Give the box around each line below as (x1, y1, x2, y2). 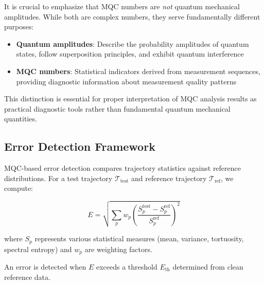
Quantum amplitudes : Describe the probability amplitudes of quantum (16, 38, 249, 49)
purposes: (4, 21, 34, 32)
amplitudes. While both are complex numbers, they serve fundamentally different (4, 11, 260, 22)
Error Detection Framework (4, 138, 155, 154)
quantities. (4, 113, 37, 124)
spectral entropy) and (4, 243, 72, 254)
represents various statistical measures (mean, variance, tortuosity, (34, 233, 244, 244)
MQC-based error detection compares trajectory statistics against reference (4, 163, 241, 173)
